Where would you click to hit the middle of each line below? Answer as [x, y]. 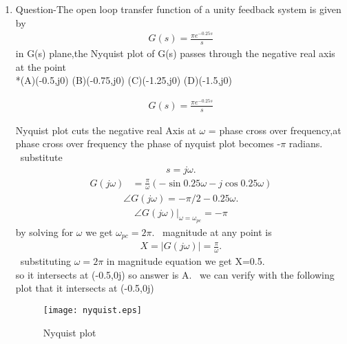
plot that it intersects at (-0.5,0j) [85, 288]
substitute [41, 157]
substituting [46, 261]
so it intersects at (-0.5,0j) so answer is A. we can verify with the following [175, 274]
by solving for [44, 232]
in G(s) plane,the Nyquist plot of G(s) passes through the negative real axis [175, 53]
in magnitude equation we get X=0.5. [186, 261]
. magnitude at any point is [212, 232]
